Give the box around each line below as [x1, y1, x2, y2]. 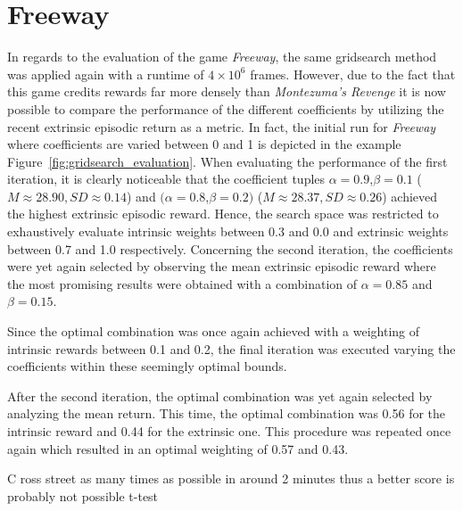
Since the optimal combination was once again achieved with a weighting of [7, 322, 420, 341]
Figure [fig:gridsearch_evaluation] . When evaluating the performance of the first [7, 152, 448, 170]
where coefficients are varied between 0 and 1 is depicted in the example [7, 135, 401, 153]
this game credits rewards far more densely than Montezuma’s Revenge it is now [7, 82, 446, 101]
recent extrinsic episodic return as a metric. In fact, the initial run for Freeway [7, 117, 436, 136]
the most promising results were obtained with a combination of [7, 274, 358, 293]
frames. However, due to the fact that [250, 64, 456, 83]
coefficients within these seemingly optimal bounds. [7, 357, 287, 375]
